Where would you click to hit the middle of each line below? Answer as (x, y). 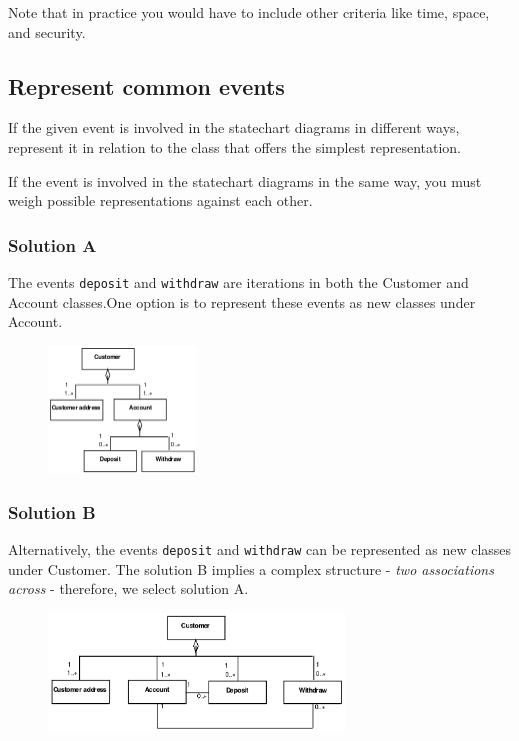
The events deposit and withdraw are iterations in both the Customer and (238, 281)
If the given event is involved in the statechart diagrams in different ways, (234, 127)
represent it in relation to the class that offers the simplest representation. (235, 146)
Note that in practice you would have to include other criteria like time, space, (249, 12)
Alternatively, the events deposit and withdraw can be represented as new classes (260, 549)
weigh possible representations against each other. (160, 200)
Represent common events (146, 85)
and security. (47, 31)
